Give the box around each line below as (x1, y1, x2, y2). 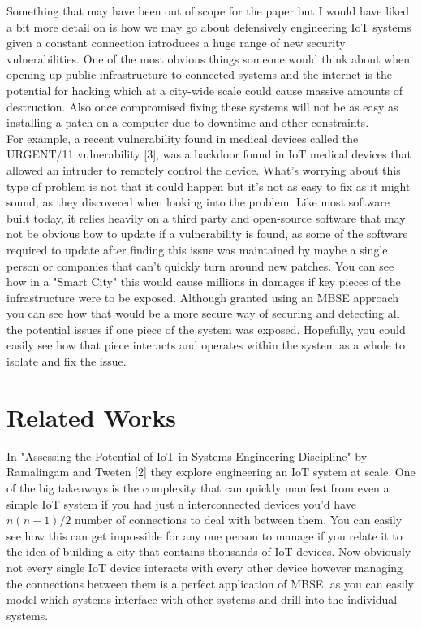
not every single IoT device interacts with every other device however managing (6, 558, 403, 575)
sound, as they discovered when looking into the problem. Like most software (6, 193, 390, 210)
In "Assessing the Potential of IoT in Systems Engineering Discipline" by (6, 447, 368, 464)
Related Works (6, 400, 177, 433)
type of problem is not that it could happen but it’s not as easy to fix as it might (6, 177, 411, 194)
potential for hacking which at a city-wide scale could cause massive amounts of (6, 81, 403, 98)
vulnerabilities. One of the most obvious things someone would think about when (6, 50, 411, 67)
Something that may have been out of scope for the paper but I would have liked (6, 2, 409, 19)
